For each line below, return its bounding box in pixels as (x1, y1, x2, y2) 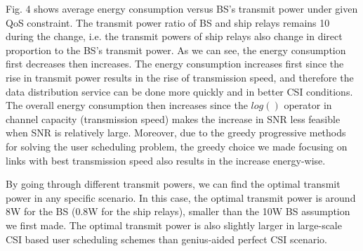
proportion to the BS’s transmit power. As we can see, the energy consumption (6, 42, 346, 57)
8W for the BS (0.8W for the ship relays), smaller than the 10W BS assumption (6, 204, 350, 219)
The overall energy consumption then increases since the (6, 98, 248, 112)
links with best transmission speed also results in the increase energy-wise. (6, 153, 326, 167)
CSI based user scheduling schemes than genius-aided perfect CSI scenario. (6, 231, 327, 246)
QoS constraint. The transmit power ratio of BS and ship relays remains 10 (6, 15, 330, 30)
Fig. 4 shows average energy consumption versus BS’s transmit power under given (6, 1, 358, 15)
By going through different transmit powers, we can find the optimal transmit (6, 176, 341, 191)
